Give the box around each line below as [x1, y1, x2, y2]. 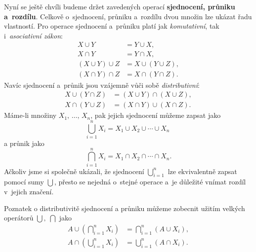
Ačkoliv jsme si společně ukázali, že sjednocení [4, 166, 144, 176]
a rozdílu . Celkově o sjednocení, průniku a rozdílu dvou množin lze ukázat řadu [4, 11, 252, 21]
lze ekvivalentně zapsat [168, 166, 237, 176]
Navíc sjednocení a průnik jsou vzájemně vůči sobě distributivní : [4, 79, 200, 90]
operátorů [4, 213, 34, 223]
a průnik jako [4, 138, 44, 148]
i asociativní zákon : [4, 30, 63, 40]
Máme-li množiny [4, 110, 57, 120]
